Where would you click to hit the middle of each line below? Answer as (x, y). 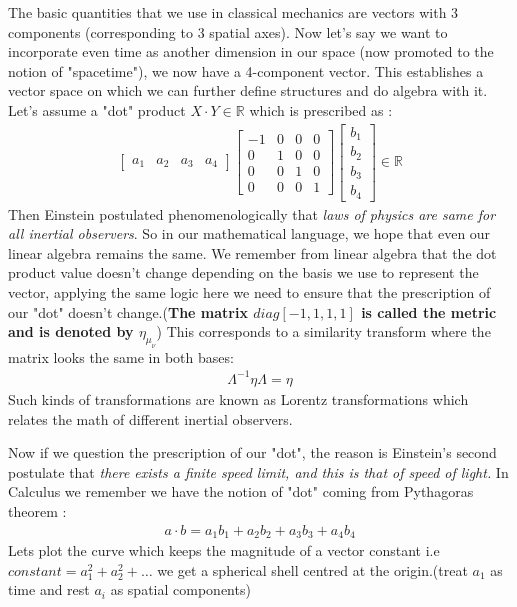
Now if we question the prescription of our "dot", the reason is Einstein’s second (252, 452)
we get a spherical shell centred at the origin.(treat (312, 569)
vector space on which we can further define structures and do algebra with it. (248, 90)
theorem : (37, 510)
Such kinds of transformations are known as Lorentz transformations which (238, 398)
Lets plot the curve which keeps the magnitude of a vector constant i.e (224, 550)
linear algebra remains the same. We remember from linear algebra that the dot (252, 252)
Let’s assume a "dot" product (97, 109)
